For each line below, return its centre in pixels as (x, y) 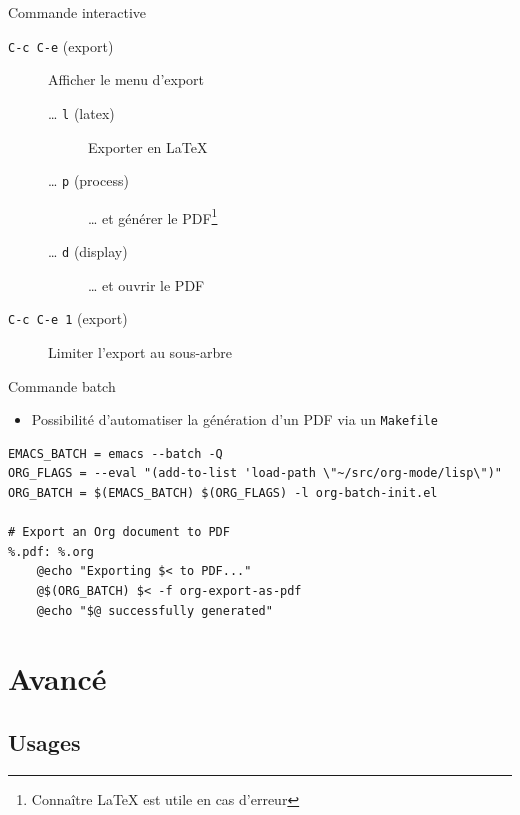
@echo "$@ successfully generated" (154, 610)
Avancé (57, 678)
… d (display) (88, 251)
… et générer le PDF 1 (153, 216)
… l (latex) (81, 112)
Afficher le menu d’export (126, 79)
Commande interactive (77, 12)
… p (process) (88, 180)
